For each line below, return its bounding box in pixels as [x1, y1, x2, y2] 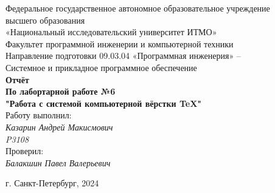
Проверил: [5, 144, 44, 157]
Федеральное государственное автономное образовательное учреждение [5, 2, 270, 14]
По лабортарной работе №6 [5, 85, 116, 98]
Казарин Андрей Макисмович [5, 120, 113, 133]
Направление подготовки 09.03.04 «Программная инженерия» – [5, 49, 241, 62]
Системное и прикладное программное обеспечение [5, 61, 197, 73]
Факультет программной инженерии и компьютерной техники [5, 37, 234, 50]
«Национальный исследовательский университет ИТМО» [5, 25, 217, 38]
